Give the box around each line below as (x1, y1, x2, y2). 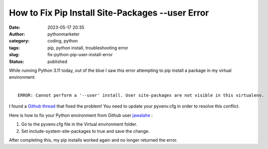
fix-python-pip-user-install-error (47, 52, 113, 58)
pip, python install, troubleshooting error (47, 44, 129, 51)
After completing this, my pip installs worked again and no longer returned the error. (9, 137, 178, 143)
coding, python (47, 38, 78, 44)
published (47, 59, 68, 64)
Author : (9, 31, 25, 37)
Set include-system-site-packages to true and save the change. (21, 128, 150, 134)
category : (9, 38, 30, 44)
